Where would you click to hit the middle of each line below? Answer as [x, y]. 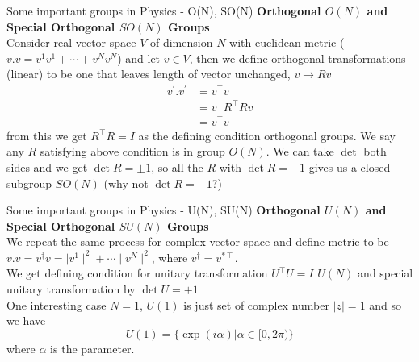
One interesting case [57, 304]
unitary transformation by [71, 289]
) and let [139, 58]
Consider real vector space [71, 42]
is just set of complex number [256, 304]
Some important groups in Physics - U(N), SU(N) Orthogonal [163, 210]
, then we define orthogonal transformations [297, 58]
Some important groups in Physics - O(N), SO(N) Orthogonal [164, 10]
